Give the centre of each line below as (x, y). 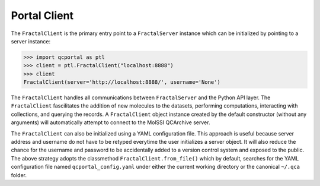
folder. (19, 175)
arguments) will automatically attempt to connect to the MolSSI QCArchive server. (111, 122)
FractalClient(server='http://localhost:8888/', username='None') (122, 82)
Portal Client (42, 15)
